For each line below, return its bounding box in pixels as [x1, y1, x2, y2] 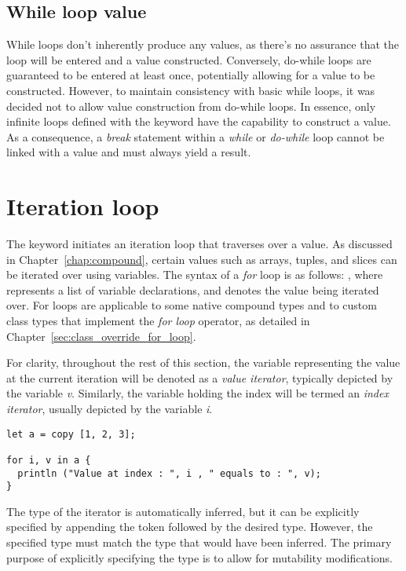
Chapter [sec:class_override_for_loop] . [6, 328, 196, 344]
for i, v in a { [6, 454, 91, 466]
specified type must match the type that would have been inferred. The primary [6, 534, 392, 551]
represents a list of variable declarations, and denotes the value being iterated [6, 281, 379, 298]
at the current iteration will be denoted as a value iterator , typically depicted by [6, 369, 393, 386]
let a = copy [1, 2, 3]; [6, 428, 136, 440]
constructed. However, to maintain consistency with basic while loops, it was [6, 82, 375, 98]
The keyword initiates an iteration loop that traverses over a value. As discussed [6, 236, 393, 252]
